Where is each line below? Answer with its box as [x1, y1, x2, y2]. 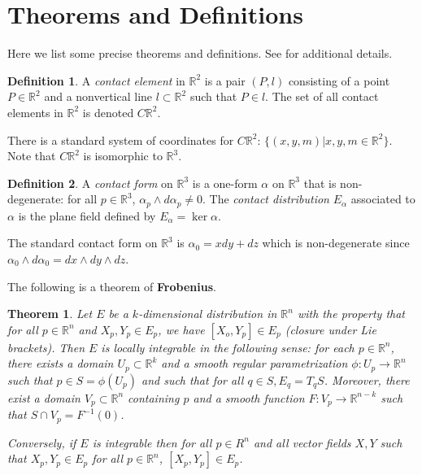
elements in [7, 103, 63, 120]
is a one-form [192, 174, 258, 191]
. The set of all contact [265, 88, 379, 105]
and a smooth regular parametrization [161, 355, 348, 372]
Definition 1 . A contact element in [7, 72, 185, 89]
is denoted [82, 103, 134, 120]
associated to [350, 190, 415, 207]
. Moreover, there [324, 371, 410, 388]
